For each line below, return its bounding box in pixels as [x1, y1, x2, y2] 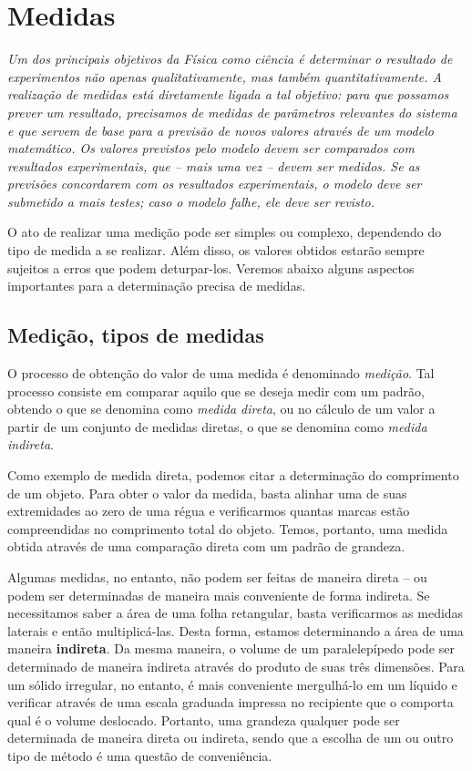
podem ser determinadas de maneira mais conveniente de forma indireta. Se [7, 585, 430, 604]
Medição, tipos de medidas [7, 321, 264, 349]
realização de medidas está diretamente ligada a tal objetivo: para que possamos [7, 85, 449, 104]
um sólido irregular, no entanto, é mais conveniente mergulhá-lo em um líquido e [7, 674, 457, 694]
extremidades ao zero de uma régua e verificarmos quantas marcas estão [7, 501, 410, 520]
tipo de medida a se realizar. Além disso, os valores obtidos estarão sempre [7, 241, 425, 260]
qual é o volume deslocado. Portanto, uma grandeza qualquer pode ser [7, 710, 400, 729]
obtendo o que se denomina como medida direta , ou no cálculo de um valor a [7, 399, 436, 418]
